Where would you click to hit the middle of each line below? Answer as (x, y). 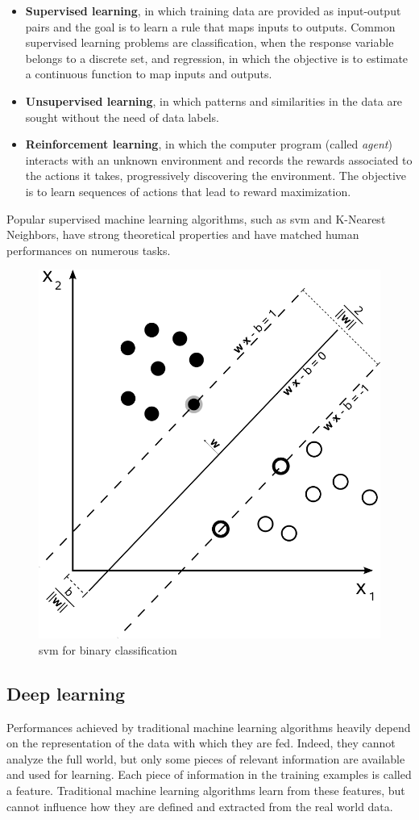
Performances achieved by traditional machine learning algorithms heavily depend (209, 727)
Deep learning (66, 693)
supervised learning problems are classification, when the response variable (209, 42)
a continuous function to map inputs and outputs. (149, 74)
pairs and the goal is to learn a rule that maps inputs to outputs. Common (210, 26)
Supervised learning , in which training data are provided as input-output (213, 10)
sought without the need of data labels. (122, 117)
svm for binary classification (108, 649)
